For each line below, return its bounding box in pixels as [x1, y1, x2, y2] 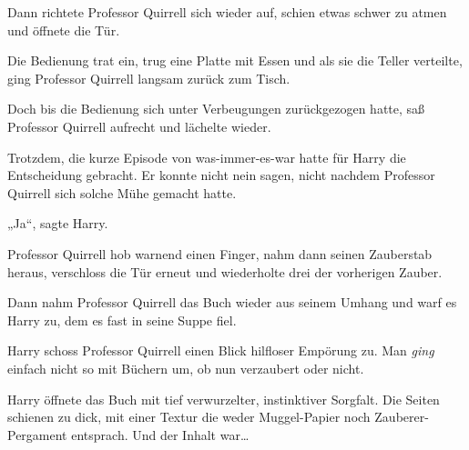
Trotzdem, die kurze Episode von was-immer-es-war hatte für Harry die [7, 147, 406, 166]
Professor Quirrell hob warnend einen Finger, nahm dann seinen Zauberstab [7, 244, 433, 263]
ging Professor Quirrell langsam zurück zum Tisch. [7, 68, 291, 87]
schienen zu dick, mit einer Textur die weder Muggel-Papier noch [7, 407, 371, 426]
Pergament [7, 425, 67, 444]
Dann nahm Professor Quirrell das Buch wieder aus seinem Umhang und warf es [7, 293, 457, 312]
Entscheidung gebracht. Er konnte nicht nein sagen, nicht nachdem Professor [7, 165, 435, 185]
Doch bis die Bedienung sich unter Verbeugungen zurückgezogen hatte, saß [7, 99, 425, 118]
